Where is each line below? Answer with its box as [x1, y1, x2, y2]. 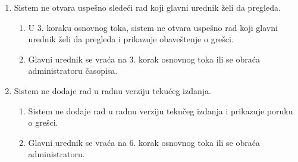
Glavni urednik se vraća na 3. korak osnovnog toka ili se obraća [28, 52, 260, 65]
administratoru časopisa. [28, 64, 118, 77]
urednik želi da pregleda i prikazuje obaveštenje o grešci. [28, 33, 234, 45]
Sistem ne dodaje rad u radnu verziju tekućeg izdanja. [14, 84, 211, 96]
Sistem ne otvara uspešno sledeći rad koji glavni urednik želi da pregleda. [14, 1, 281, 13]
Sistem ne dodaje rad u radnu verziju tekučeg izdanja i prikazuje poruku [28, 104, 293, 117]
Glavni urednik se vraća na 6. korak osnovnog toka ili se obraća [28, 136, 260, 148]
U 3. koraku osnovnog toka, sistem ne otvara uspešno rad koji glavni [28, 21, 278, 33]
